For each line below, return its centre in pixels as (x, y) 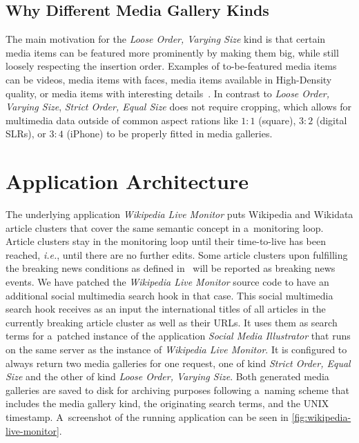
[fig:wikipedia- (321, 416)
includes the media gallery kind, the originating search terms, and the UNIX (167, 403)
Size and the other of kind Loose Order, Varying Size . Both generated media (167, 376)
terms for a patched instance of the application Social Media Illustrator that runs (178, 336)
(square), (277, 120)
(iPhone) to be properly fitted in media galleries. (169, 134)
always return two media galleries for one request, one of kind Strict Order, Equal (178, 363)
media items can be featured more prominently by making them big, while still (172, 52)
